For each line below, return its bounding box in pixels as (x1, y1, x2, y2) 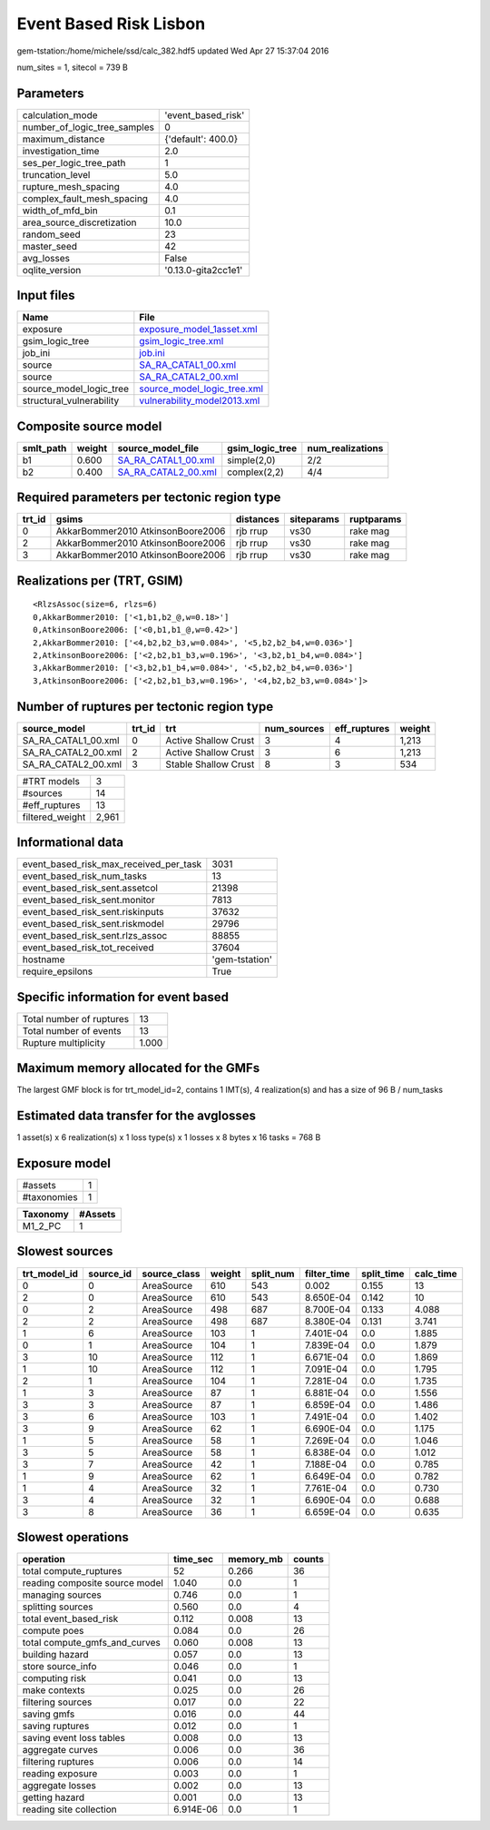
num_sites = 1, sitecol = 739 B (16, 62, 129, 73)
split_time (361, 1267, 405, 1280)
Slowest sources (16, 1244, 113, 1259)
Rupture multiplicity (22, 1036, 106, 1048)
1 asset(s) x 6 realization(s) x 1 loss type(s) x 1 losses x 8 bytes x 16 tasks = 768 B (16, 1132, 321, 1143)
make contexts (22, 1684, 85, 1697)
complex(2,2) (227, 466, 285, 478)
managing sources (22, 1589, 102, 1601)
